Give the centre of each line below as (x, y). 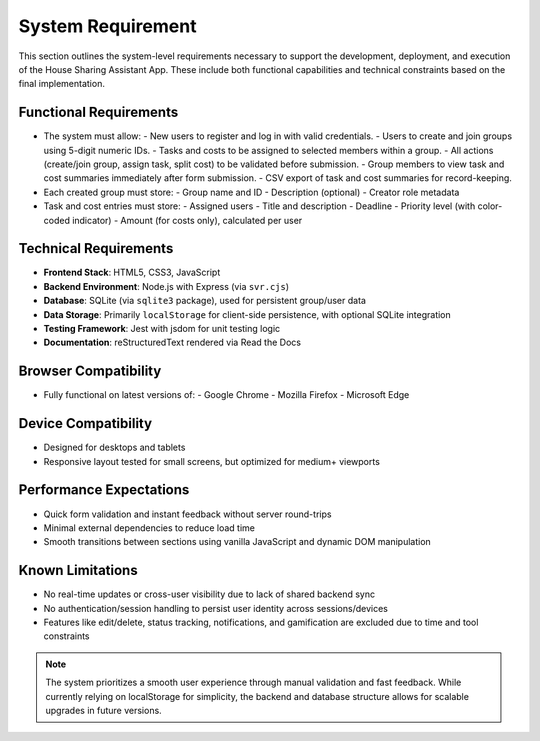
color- (490, 206)
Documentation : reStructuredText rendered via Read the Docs (172, 342)
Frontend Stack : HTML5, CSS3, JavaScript (132, 272)
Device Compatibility (85, 423)
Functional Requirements (98, 112)
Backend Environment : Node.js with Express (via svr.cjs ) (166, 286)
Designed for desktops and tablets (114, 447)
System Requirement (107, 26)
